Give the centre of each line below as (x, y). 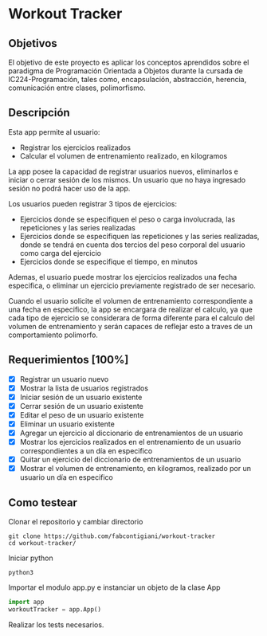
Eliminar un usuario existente (67, 424)
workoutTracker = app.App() (55, 609)
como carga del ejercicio (61, 253)
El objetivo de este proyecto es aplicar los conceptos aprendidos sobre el (129, 62)
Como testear (43, 503)
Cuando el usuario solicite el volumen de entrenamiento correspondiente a (131, 300)
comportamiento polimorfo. (53, 335)
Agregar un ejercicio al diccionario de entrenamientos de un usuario (131, 433)
